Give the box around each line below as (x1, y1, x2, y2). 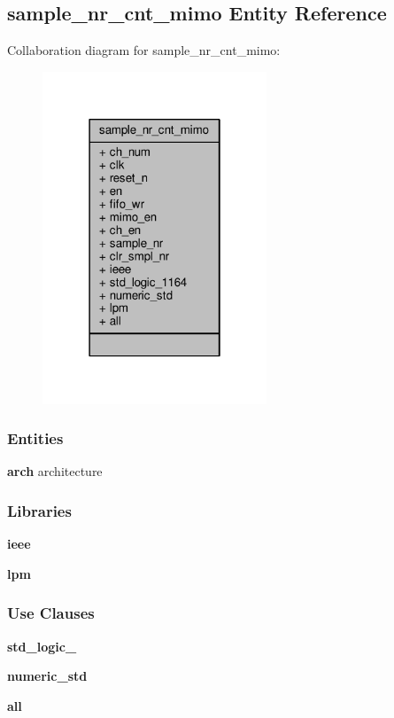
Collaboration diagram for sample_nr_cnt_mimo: (7, 41, 281, 59)
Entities (7, 427, 64, 449)
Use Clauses (7, 602, 95, 624)
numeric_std (7, 667, 88, 685)
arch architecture (7, 462, 103, 480)
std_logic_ (7, 636, 77, 655)
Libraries (7, 499, 72, 521)
